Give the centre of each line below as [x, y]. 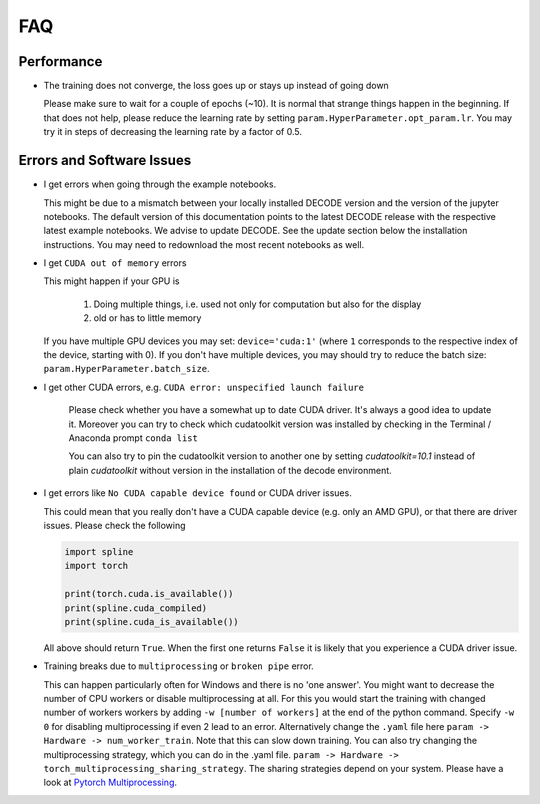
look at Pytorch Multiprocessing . [110, 782]
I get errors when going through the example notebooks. [160, 184]
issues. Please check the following [114, 525]
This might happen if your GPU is [111, 281]
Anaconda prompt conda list [133, 438]
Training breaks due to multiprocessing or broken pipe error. [178, 666]
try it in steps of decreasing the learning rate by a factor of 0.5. [172, 132]
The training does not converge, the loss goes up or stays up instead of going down [216, 86]
